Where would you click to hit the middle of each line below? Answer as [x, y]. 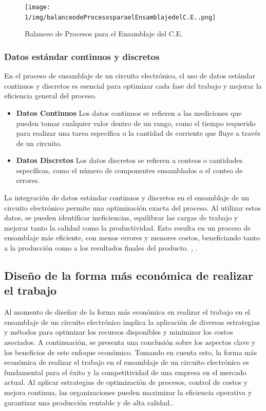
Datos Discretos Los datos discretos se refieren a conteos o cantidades [129, 160]
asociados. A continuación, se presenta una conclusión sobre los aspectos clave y [130, 342]
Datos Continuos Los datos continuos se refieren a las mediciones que [129, 112]
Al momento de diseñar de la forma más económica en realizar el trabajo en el [127, 312]
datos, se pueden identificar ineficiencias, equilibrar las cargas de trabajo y [121, 218]
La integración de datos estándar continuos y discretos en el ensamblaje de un [127, 198]
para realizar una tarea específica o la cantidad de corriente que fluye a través [138, 133]
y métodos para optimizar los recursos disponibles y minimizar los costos [119, 332]
